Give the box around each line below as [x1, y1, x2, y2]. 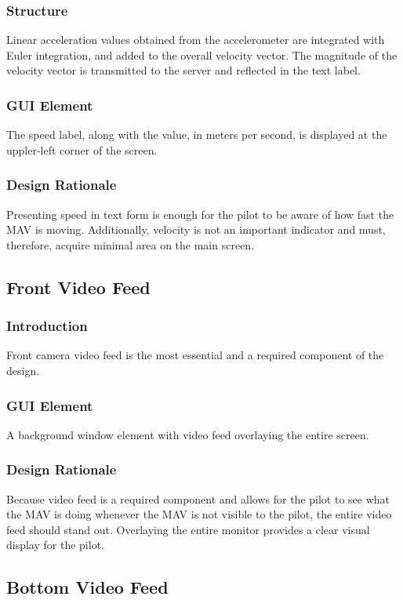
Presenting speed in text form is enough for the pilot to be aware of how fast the [6, 205, 394, 222]
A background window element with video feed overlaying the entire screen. [6, 426, 369, 442]
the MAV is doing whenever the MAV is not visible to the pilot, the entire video [6, 506, 392, 522]
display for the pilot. [6, 536, 104, 553]
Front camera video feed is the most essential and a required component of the [6, 347, 384, 363]
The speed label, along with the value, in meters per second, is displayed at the [6, 126, 387, 143]
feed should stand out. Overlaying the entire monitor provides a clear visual [6, 521, 370, 537]
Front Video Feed [6, 275, 151, 299]
